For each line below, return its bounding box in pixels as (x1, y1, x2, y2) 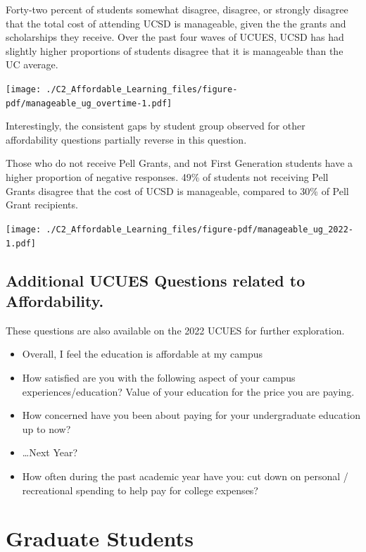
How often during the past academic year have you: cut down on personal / (22, 468, 348, 483)
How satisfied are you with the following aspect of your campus (22, 370, 296, 384)
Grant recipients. (6, 197, 78, 212)
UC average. (6, 57, 58, 72)
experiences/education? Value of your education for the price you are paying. (22, 384, 355, 399)
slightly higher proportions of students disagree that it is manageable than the (6, 43, 343, 58)
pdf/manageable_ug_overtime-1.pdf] (6, 98, 172, 108)
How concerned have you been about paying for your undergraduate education (22, 408, 360, 422)
